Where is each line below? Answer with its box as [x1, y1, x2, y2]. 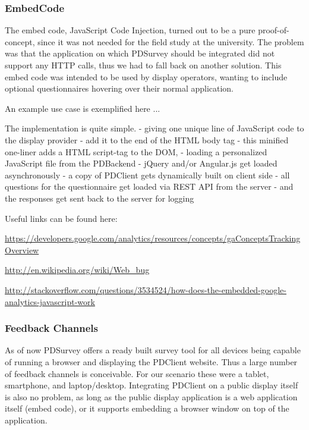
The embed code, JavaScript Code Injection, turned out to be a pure [5, 24, 256, 36]
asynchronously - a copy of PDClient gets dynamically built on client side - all [5, 168, 290, 181]
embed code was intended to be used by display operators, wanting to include [5, 70, 288, 83]
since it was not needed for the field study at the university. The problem [37, 35, 304, 48]
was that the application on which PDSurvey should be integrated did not [5, 47, 275, 59]
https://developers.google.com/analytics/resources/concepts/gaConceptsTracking [5, 232, 301, 244]
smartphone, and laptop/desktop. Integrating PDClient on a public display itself [5, 379, 298, 391]
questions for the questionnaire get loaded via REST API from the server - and [5, 180, 294, 193]
